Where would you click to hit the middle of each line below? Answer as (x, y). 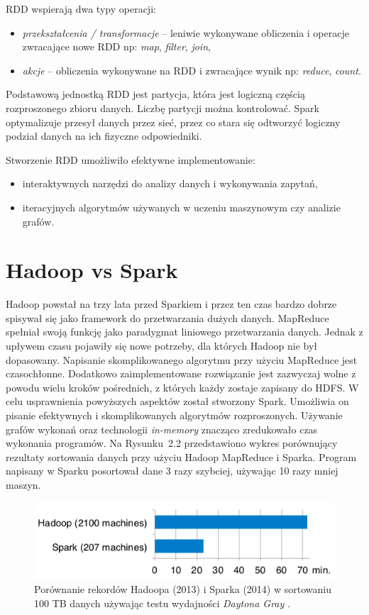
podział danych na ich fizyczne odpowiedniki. (104, 136)
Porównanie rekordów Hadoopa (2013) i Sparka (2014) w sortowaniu (183, 589)
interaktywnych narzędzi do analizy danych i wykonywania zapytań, (170, 183)
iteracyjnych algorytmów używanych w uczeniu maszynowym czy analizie (181, 207)
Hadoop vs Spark (92, 270)
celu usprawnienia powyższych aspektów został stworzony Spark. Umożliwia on (177, 401)
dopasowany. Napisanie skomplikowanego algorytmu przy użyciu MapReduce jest (182, 359)
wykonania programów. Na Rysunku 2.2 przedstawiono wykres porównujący (172, 443)
